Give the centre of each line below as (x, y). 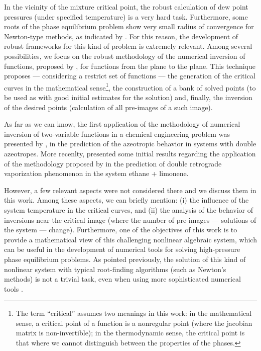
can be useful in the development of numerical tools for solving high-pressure (122, 249)
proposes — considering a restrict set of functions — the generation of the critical (130, 76)
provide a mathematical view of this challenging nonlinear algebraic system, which (130, 239)
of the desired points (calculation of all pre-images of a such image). (108, 107)
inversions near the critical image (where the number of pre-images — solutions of (130, 220)
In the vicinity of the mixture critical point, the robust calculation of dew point (126, 7)
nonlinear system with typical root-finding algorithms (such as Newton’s (115, 269)
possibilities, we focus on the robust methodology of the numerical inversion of (125, 56)
